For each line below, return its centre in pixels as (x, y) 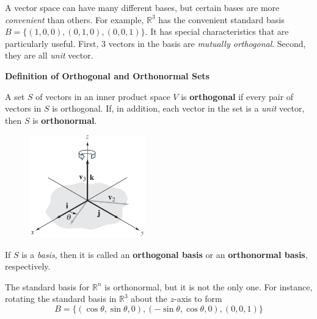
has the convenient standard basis (221, 19)
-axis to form (198, 299)
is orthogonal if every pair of (237, 96)
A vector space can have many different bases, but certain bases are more (142, 7)
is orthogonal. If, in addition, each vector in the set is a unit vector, (178, 108)
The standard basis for (47, 286)
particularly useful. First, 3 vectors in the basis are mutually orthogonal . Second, (155, 43)
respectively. (28, 266)
